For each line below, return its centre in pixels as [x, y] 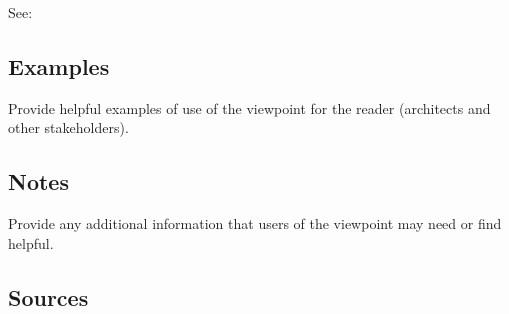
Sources [48, 296]
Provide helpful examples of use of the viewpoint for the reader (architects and [249, 107]
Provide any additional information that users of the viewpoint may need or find [255, 223]
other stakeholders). [68, 127]
